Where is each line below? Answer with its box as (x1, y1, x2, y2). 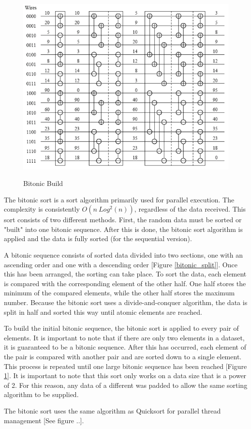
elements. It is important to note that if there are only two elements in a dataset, (4, 332, 245, 342)
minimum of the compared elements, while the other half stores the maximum (4, 288, 235, 298)
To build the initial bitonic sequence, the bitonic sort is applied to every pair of (4, 323, 239, 333)
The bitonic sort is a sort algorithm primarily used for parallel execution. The (4, 194, 235, 204)
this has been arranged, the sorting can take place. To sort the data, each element (4, 269, 247, 279)
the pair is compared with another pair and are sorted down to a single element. (4, 351, 242, 361)
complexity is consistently (4, 204, 80, 214)
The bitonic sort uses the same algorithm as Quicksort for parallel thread (4, 405, 221, 415)
